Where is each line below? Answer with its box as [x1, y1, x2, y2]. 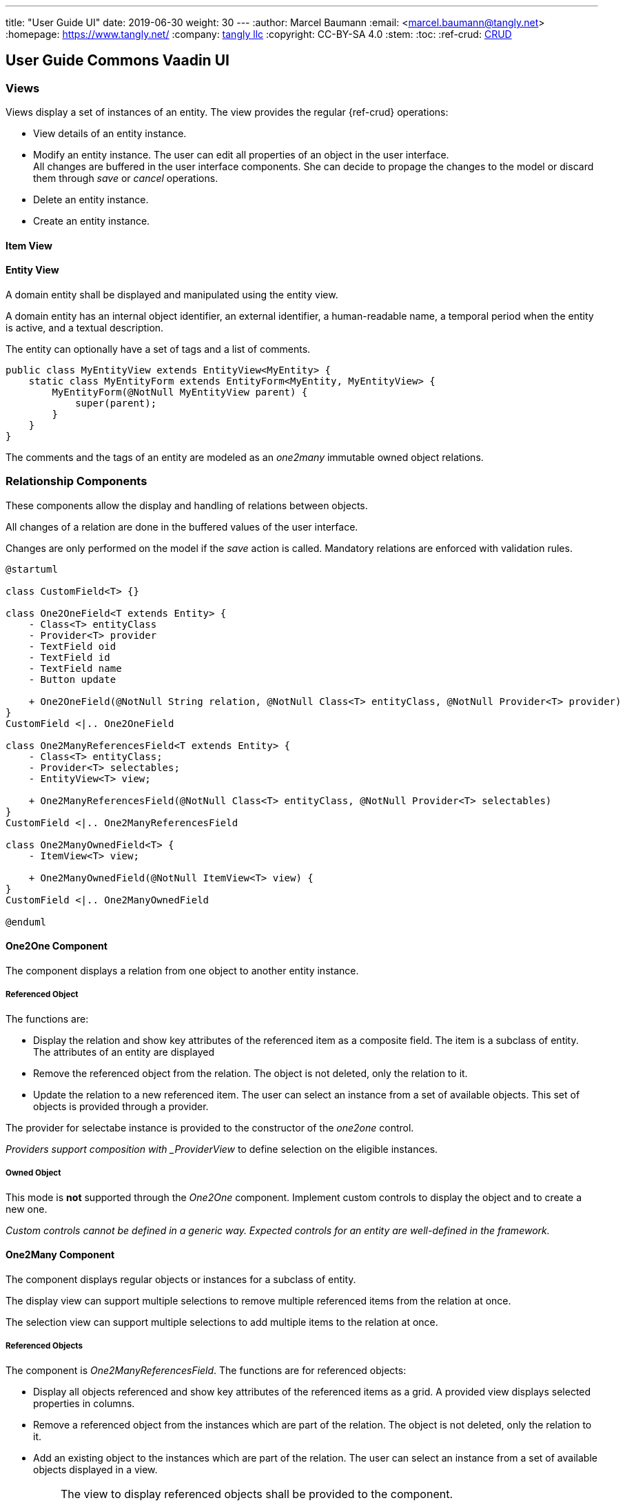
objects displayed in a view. [33, 1463, 158, 1475]
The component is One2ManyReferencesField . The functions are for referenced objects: [6, 1364, 407, 1376]
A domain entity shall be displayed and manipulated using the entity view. [6, 289, 338, 301]
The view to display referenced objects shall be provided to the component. [60, 1486, 453, 1501]
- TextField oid [28, 640, 116, 652]
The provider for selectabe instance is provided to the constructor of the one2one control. [6, 1121, 414, 1134]
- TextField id [28, 651, 110, 663]
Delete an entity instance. [33, 194, 149, 206]
